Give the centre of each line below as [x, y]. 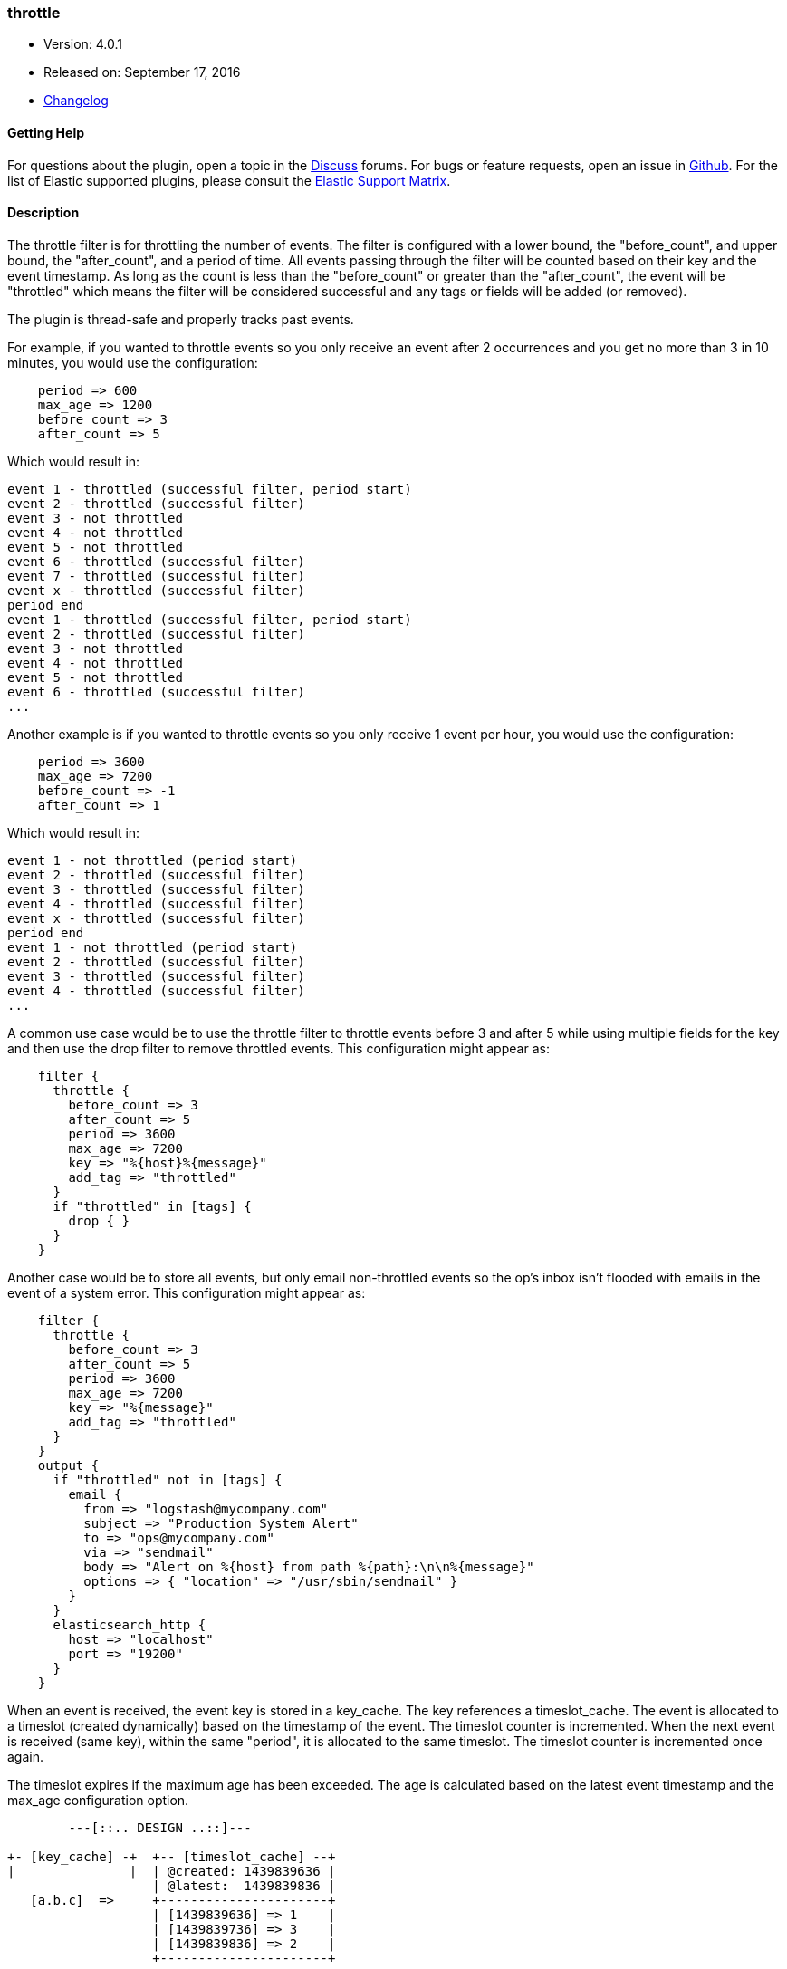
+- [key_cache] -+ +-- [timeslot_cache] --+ [172, 1856]
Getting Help [46, 132]
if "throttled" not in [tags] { [168, 1479]
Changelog [76, 101]
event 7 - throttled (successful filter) [156, 576]
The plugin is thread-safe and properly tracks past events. [181, 319]
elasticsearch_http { [130, 1624]
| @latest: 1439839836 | [244, 1885]
